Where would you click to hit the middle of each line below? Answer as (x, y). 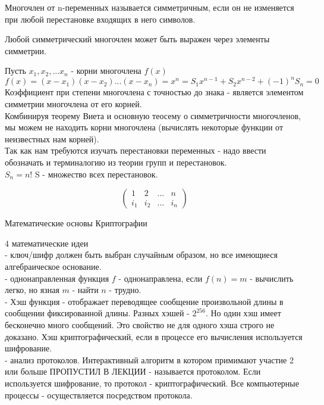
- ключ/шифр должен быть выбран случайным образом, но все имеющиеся (141, 255)
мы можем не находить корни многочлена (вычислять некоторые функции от (144, 127)
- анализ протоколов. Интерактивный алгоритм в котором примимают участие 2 (149, 359)
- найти (85, 290)
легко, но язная (32, 290)
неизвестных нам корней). (52, 138)
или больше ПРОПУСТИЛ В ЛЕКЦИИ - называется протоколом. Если (133, 371)
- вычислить (272, 278)
